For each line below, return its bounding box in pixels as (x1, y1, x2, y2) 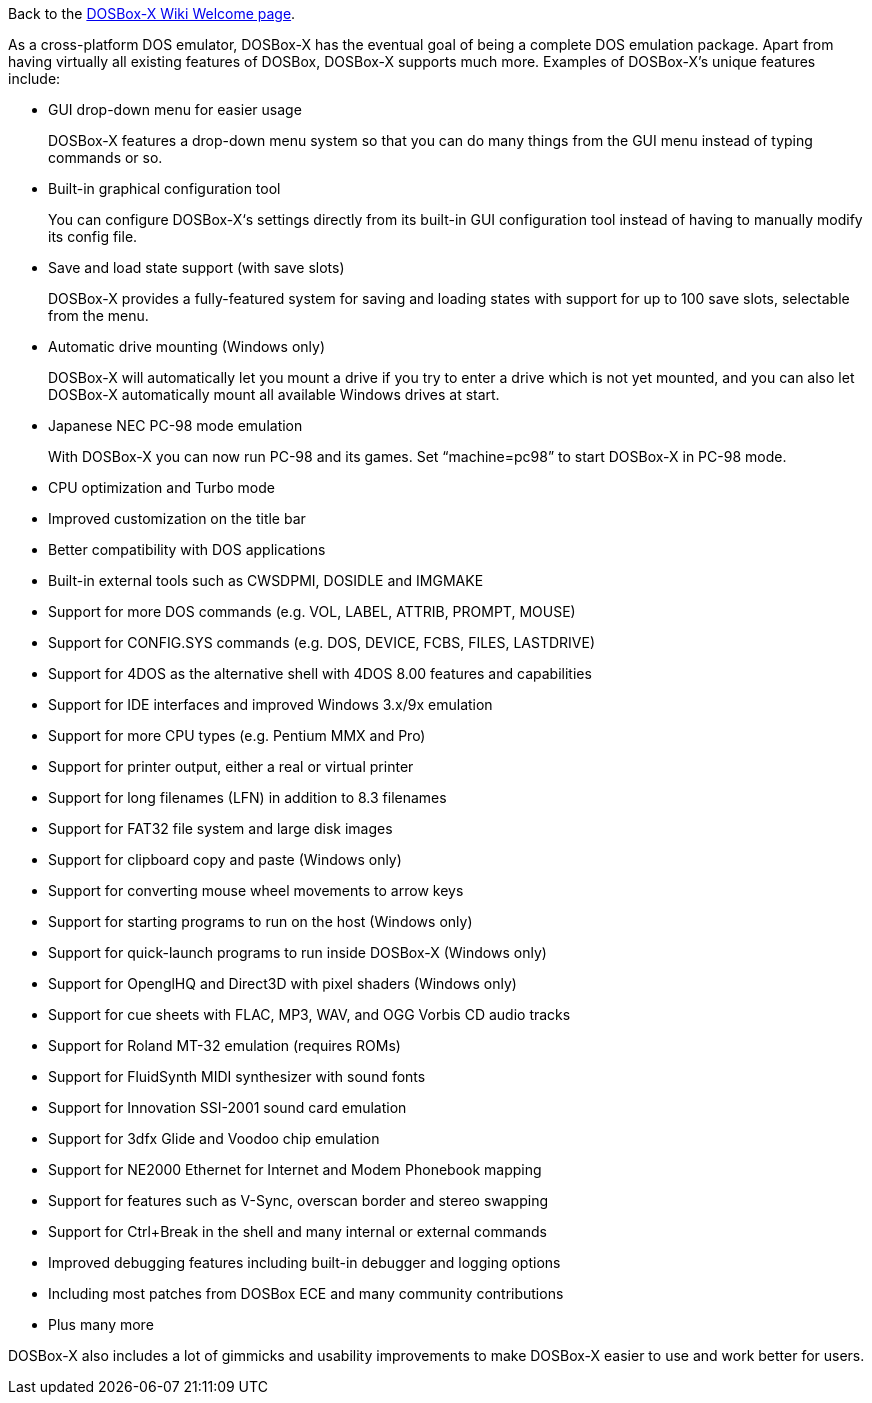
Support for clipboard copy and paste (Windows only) (48, 851, 402, 868)
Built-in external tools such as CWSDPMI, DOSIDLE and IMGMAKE (48, 572, 484, 589)
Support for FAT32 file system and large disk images (48, 820, 393, 837)
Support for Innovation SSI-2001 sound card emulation (48, 1099, 407, 1116)
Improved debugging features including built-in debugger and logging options (48, 1254, 561, 1271)
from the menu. (48, 307, 149, 324)
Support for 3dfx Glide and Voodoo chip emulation (48, 1130, 380, 1147)
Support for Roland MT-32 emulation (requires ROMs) (48, 1037, 401, 1054)
